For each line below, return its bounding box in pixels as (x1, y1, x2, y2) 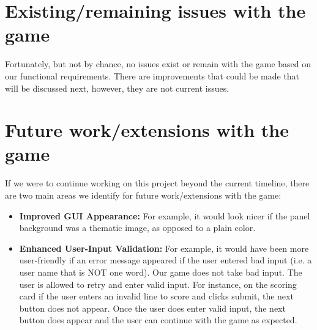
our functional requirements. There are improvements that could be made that (5, 69, 300, 82)
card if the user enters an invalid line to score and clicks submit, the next (19, 290, 294, 302)
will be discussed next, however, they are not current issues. (5, 81, 229, 94)
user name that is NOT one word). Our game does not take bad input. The (19, 265, 302, 278)
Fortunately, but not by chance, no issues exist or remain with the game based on (5, 57, 311, 70)
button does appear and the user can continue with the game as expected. (19, 313, 297, 326)
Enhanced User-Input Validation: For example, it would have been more (19, 241, 309, 254)
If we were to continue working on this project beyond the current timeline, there (5, 177, 310, 189)
